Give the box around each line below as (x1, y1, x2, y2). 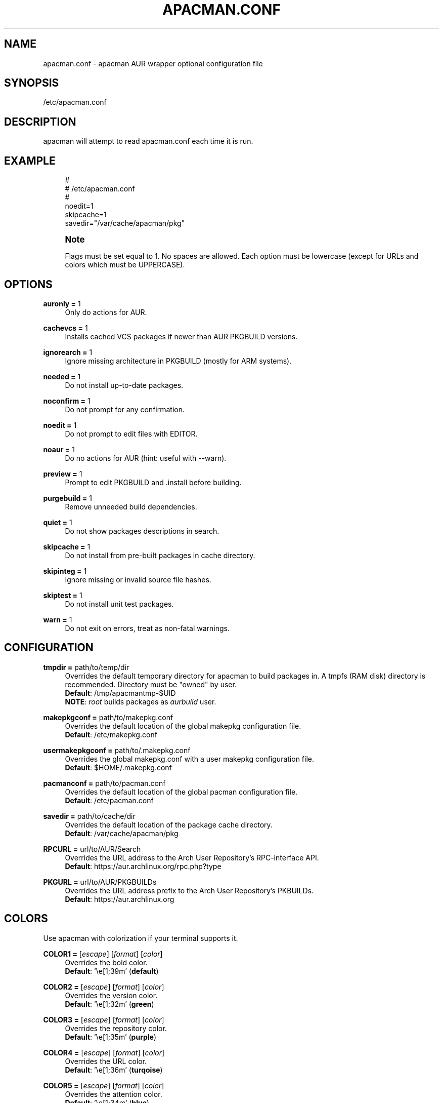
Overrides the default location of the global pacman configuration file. (65, 787, 298, 796)
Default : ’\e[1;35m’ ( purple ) (65, 1032, 157, 1041)
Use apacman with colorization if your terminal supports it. (43, 933, 238, 942)
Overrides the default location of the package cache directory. (65, 820, 273, 829)
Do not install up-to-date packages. (65, 380, 184, 389)
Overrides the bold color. (65, 958, 148, 967)
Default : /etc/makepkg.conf (65, 730, 157, 739)
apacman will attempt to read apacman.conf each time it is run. (43, 137, 253, 146)
